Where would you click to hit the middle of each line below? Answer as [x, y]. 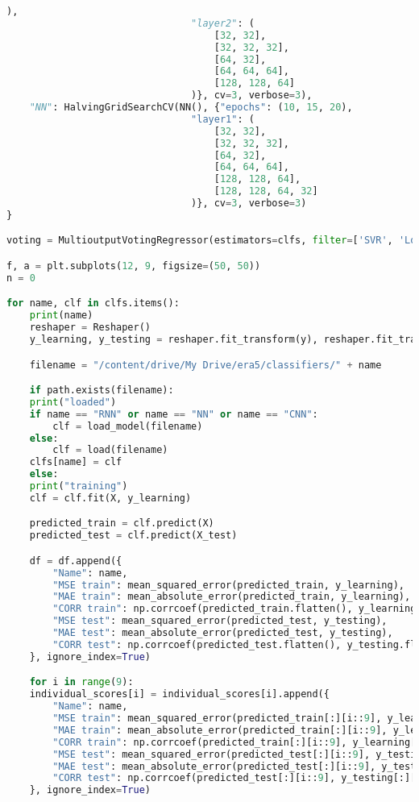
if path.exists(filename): [102, 391]
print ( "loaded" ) [73, 402]
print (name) [61, 316]
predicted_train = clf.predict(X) [122, 524]
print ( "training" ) [79, 486]
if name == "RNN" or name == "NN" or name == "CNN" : [174, 414]
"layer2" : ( [223, 23]
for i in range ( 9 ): [81, 682]
